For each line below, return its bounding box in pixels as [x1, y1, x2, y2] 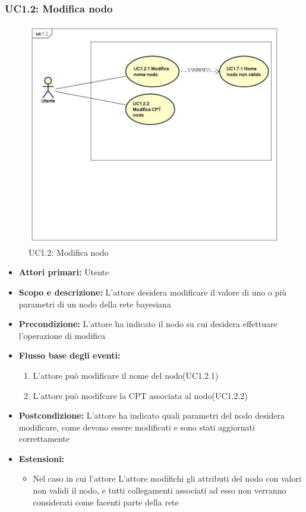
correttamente [18, 432, 70, 445]
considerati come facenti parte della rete [33, 495, 179, 508]
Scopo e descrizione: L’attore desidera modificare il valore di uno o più [18, 285, 287, 298]
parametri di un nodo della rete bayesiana [18, 297, 171, 310]
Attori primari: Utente [18, 266, 109, 278]
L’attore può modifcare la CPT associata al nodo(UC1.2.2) [33, 389, 248, 401]
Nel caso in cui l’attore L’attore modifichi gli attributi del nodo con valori [33, 472, 301, 485]
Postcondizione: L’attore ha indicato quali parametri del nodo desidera [18, 409, 285, 422]
